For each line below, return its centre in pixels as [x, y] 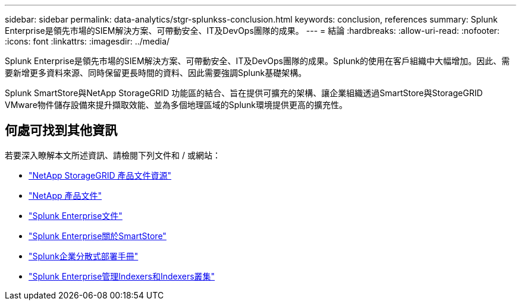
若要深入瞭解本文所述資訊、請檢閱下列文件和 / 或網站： [113, 155]
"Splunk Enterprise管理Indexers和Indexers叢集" [122, 276]
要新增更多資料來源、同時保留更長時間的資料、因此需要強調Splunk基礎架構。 [156, 73]
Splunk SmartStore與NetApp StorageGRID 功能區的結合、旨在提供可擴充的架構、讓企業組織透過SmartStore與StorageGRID [244, 93]
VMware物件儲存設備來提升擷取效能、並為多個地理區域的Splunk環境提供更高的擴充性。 [176, 105]
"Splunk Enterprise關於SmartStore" [98, 236]
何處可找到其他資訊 [61, 131]
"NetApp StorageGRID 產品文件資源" [100, 175]
